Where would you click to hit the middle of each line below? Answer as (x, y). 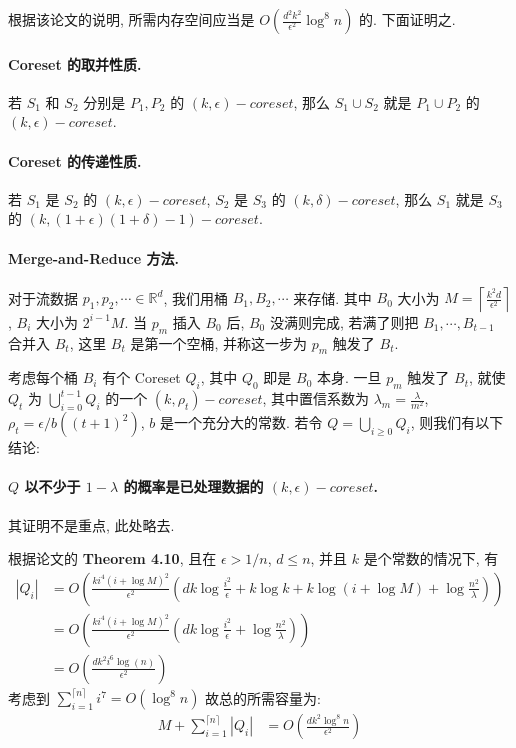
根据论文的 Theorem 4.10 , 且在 (112, 558)
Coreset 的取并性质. (75, 63)
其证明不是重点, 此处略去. (91, 524)
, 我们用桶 (195, 297)
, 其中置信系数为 (316, 398)
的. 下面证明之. (407, 19)
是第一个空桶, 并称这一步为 (219, 342)
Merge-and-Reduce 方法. (93, 257)
